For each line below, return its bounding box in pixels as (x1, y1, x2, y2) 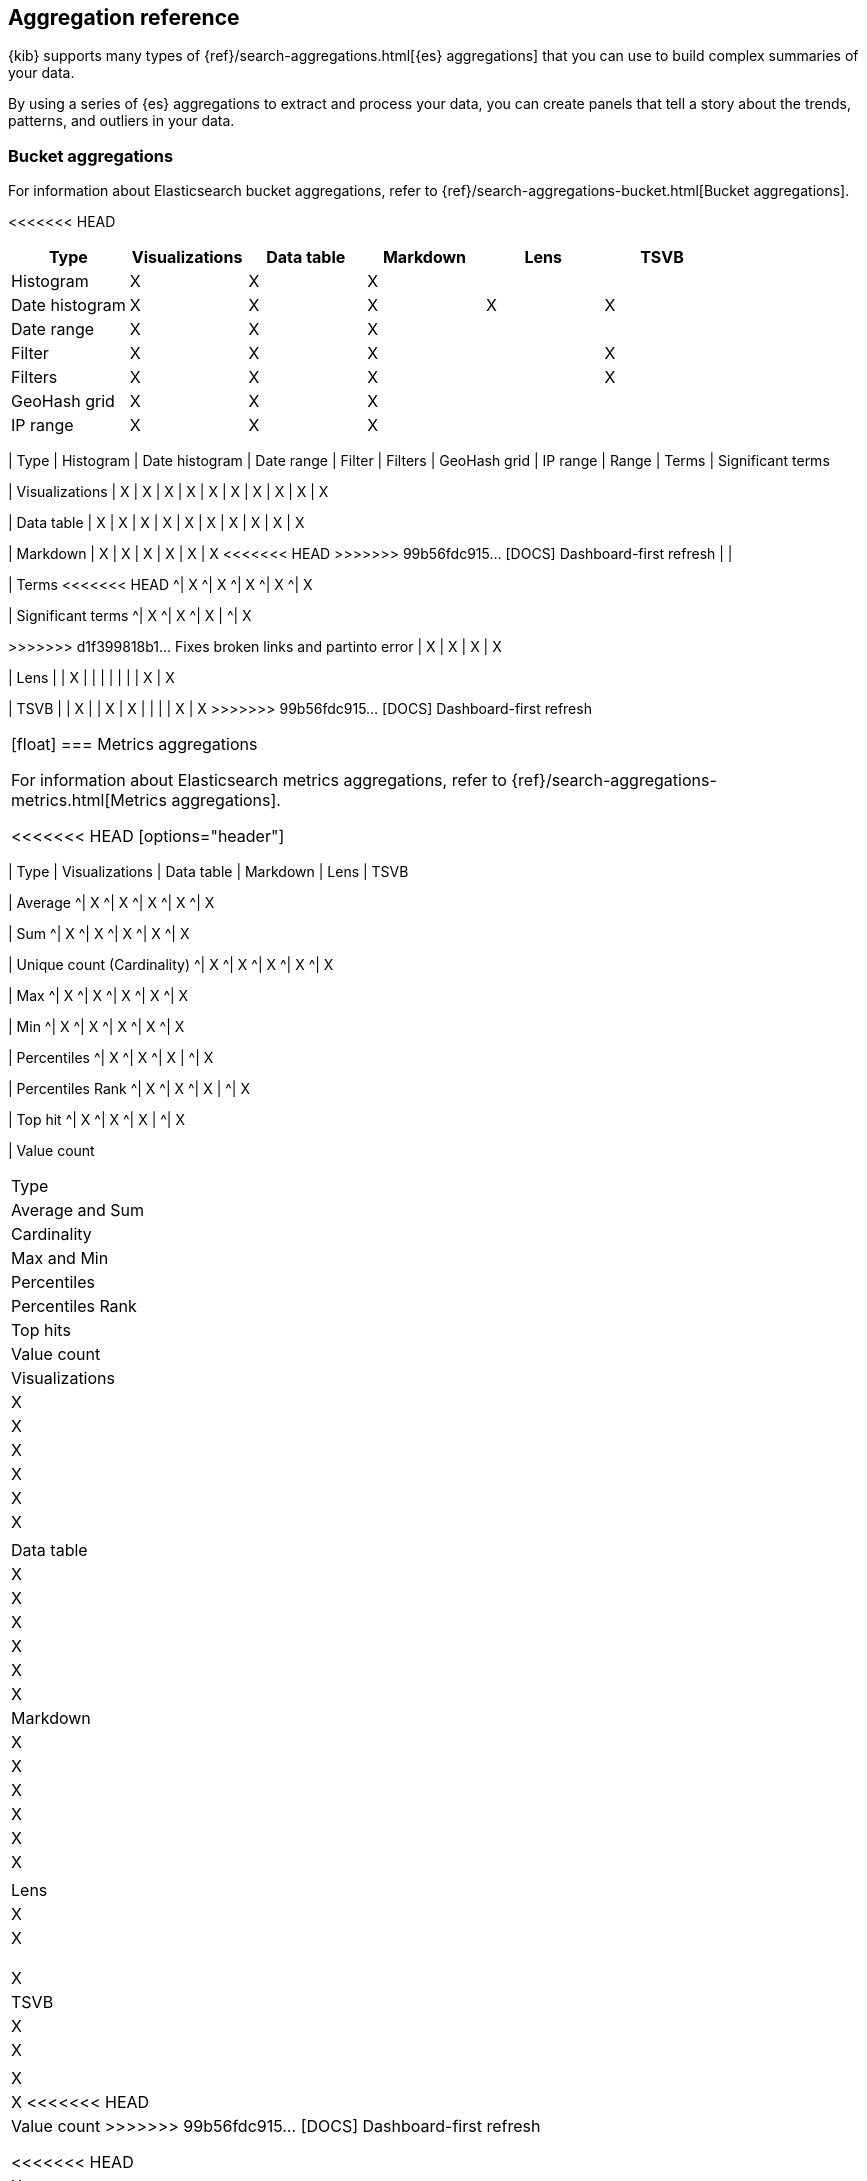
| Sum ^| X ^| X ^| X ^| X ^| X (8, 925, 190, 943)
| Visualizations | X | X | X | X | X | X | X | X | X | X (8, 483, 329, 501)
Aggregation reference (8, 5, 240, 30)
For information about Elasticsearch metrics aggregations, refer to (11, 770, 507, 791)
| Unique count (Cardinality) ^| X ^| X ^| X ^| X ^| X (8, 956, 334, 974)
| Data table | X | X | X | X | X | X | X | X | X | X (8, 514, 305, 532)
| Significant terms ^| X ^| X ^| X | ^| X (8, 607, 252, 625)
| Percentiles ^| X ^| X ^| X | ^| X (8, 1049, 214, 1067)
